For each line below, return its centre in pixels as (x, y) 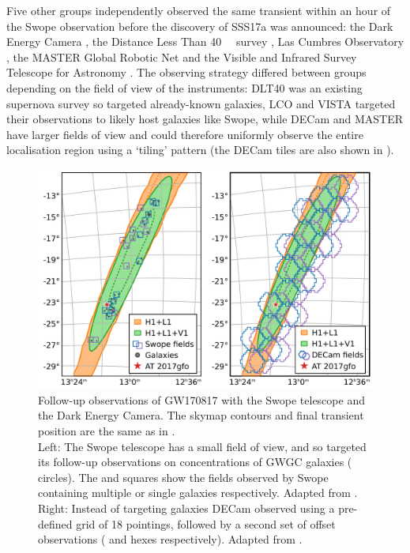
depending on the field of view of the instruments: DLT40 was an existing (184, 87)
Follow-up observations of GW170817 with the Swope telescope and (201, 399)
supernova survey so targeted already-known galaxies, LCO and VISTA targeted (201, 103)
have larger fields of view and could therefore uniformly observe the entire (185, 134)
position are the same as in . (107, 430)
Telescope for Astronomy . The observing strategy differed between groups (186, 72)
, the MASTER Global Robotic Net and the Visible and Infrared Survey (182, 56)
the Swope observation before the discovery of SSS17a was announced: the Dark (200, 26)
